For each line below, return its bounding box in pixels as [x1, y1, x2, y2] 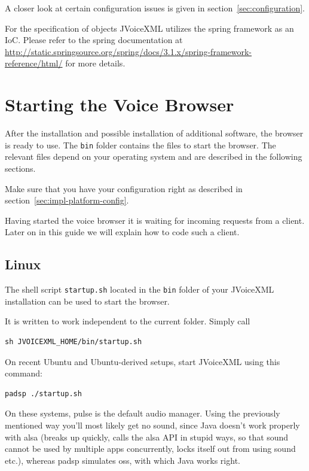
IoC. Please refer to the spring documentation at [5, 34, 183, 46]
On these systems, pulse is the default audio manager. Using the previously [5, 407, 280, 420]
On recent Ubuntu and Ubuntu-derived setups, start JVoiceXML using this [5, 355, 280, 367]
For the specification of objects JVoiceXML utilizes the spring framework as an [5, 22, 294, 34]
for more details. [65, 57, 126, 69]
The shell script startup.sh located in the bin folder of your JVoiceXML [5, 283, 274, 296]
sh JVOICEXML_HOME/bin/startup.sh [5, 337, 142, 346]
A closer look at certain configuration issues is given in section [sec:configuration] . [5, 2, 305, 14]
